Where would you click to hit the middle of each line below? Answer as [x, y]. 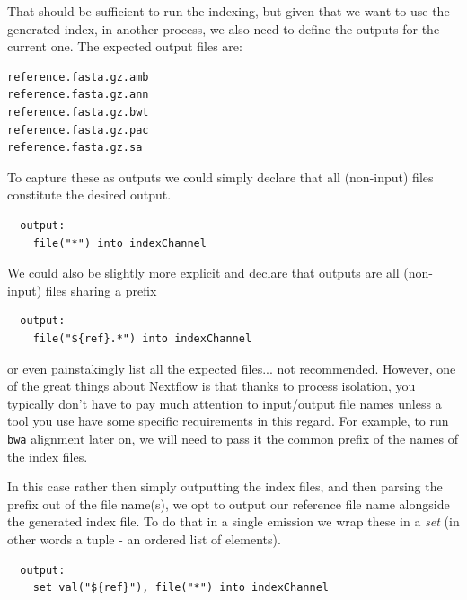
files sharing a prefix [101, 290]
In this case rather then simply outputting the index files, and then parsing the [225, 486]
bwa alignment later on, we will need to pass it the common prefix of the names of [233, 438]
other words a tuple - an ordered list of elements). [144, 538]
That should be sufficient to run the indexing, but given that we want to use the [229, 11]
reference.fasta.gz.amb [78, 77]
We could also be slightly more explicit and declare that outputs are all [203, 273]
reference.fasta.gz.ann [78, 95]
